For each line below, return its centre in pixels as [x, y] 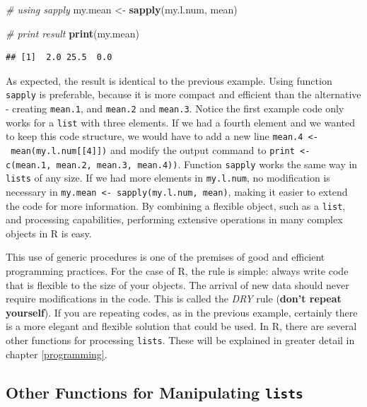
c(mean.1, [29, 165]
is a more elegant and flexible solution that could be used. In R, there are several [181, 326]
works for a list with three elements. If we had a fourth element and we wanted [181, 122]
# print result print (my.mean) [72, 33]
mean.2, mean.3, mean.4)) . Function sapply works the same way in [207, 164]
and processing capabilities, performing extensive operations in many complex [174, 219]
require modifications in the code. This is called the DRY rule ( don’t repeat [174, 299]
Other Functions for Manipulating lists [155, 392]
